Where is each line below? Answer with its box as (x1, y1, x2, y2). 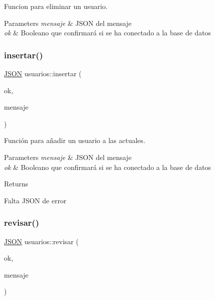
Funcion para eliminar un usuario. (4, 1, 108, 11)
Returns (4, 178, 28, 189)
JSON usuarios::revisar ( (4, 236, 79, 246)
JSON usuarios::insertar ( (4, 68, 82, 78)
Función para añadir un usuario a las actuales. (4, 135, 145, 146)
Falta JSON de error (4, 195, 67, 205)
